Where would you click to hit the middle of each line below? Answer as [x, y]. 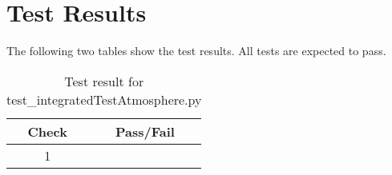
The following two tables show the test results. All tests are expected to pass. [196, 51]
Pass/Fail [145, 131]
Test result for [104, 81]
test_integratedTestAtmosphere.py [104, 99]
